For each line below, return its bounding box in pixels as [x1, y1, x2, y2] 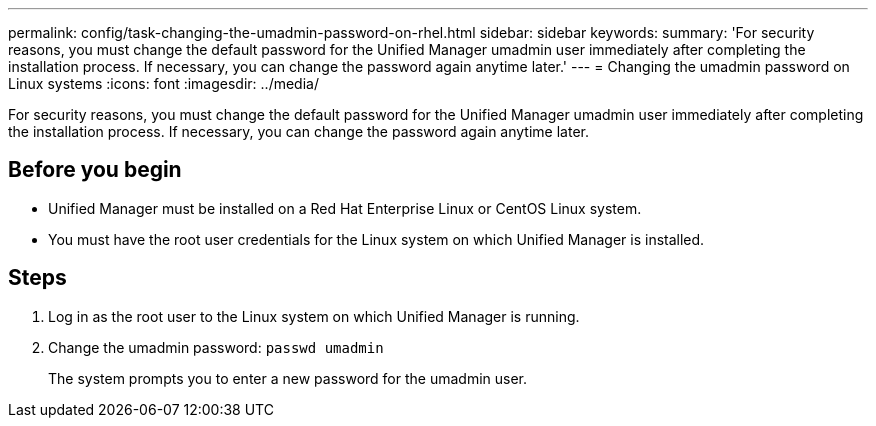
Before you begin [8, 157, 182, 183]
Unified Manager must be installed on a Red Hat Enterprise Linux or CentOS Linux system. [48, 199, 642, 217]
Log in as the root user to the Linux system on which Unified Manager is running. [48, 307, 580, 325]
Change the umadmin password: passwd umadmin [48, 338, 384, 356]
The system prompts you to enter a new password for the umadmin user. [48, 369, 528, 387]
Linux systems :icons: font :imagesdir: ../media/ [8, 75, 319, 92]
